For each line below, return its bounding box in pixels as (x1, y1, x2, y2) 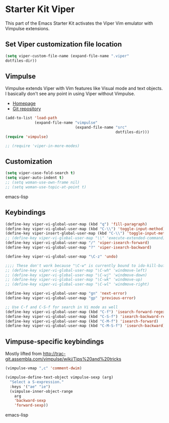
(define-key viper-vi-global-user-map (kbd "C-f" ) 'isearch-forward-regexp (5, 309, 167, 314)
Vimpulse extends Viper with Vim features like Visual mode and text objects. (5, 86, 163, 92)
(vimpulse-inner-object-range (10, 389, 73, 394)
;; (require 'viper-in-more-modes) (5, 143, 80, 148)
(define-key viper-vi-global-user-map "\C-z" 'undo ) (5, 254, 118, 259)
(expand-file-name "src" (74, 125, 127, 130)
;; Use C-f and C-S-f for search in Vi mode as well (5, 304, 118, 310)
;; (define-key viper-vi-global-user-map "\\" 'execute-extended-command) (5, 235, 165, 241)
